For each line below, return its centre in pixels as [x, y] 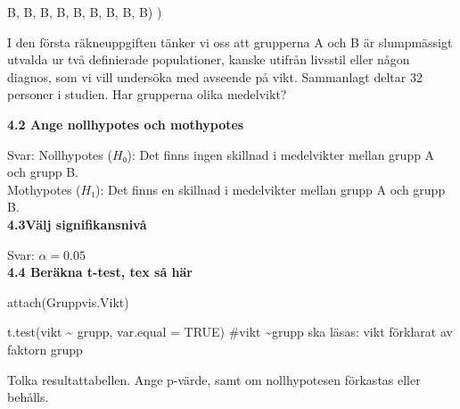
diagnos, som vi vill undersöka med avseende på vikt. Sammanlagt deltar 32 [215, 76]
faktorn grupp [45, 349]
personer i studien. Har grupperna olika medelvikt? [147, 94]
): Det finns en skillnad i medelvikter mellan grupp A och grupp [271, 189]
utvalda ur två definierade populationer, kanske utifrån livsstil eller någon [209, 59]
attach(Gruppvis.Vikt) [68, 301]
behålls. [28, 397]
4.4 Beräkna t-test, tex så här [100, 272]
